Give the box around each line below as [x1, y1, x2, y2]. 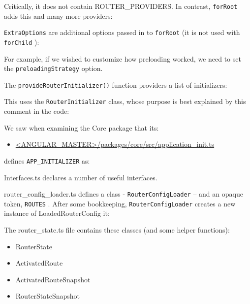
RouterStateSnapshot [15, 291, 80, 301]
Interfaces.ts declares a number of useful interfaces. [4, 172, 157, 182]
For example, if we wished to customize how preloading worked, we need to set [4, 53, 241, 64]
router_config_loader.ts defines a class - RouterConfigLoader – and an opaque [4, 189, 243, 199]
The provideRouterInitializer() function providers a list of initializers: [4, 79, 227, 90]
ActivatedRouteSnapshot [15, 274, 91, 284]
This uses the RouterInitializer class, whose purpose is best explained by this [4, 96, 246, 106]
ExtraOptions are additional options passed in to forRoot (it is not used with [4, 27, 240, 37]
